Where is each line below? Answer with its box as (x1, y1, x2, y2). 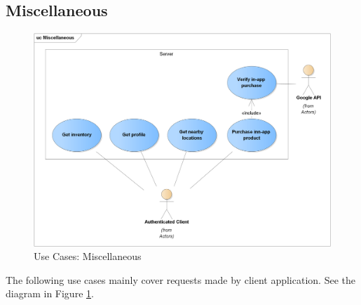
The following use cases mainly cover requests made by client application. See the (6, 272, 355, 287)
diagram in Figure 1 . (6, 286, 94, 301)
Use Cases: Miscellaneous (34, 249, 142, 264)
